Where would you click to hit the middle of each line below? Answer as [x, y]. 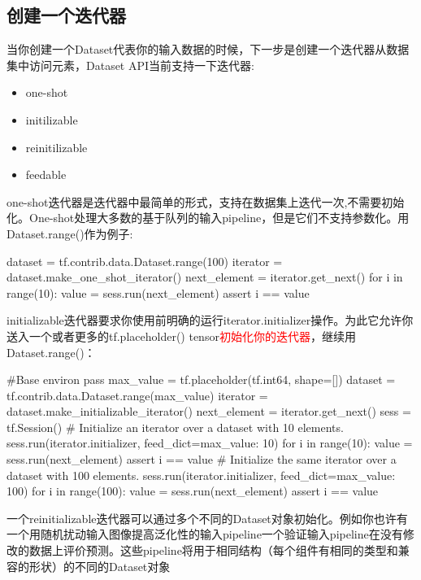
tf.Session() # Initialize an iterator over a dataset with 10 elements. [175, 427]
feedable [46, 174]
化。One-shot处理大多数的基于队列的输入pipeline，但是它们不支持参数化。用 [208, 218]
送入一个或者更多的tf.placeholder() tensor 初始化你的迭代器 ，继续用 [181, 336]
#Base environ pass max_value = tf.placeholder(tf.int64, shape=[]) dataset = [201, 379]
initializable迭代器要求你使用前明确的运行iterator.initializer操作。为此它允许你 [210, 320]
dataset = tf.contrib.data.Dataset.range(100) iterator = [145, 261]
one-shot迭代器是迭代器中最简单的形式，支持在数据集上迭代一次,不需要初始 [206, 201]
